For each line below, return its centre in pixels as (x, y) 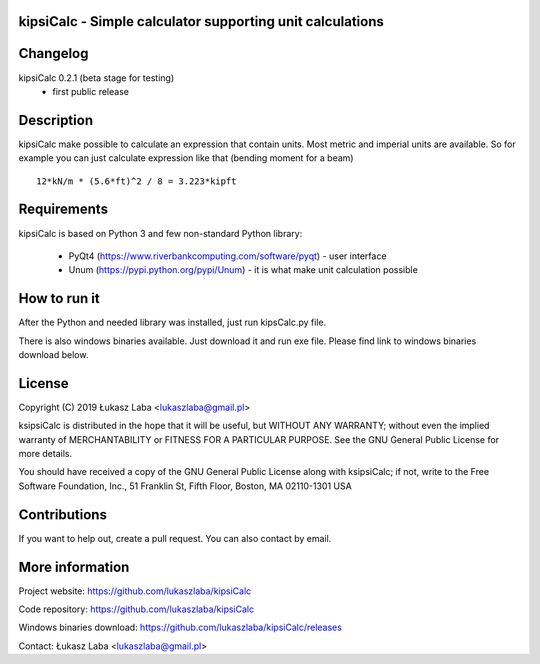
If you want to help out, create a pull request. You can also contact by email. (175, 538)
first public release (91, 91)
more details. (45, 454)
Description (56, 120)
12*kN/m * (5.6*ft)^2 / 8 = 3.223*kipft (136, 181)
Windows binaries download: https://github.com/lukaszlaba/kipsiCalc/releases (180, 627)
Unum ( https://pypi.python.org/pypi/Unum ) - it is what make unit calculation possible (243, 270)
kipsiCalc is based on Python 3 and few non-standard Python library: (160, 233)
